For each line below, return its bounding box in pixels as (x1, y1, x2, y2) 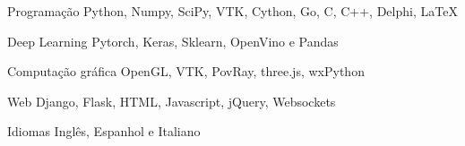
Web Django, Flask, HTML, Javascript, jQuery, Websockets (7, 91, 336, 110)
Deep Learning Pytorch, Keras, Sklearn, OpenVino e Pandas (7, 31, 339, 50)
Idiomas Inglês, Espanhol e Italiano (7, 122, 201, 141)
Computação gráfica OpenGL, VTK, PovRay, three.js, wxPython (7, 62, 365, 81)
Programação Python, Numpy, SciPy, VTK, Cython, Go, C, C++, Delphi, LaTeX (7, 2, 458, 20)
